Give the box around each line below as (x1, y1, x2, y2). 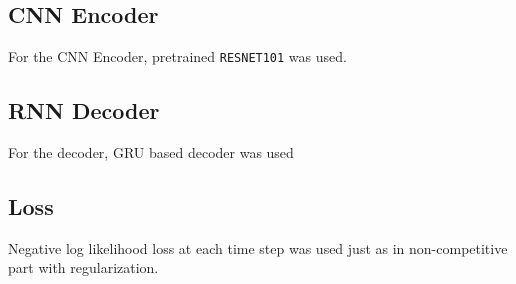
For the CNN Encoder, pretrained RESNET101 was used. (8, 46, 347, 67)
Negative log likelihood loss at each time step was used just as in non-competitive (8, 237, 508, 258)
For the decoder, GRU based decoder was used (8, 142, 294, 163)
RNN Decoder (8, 95, 160, 126)
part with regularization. (8, 257, 159, 278)
